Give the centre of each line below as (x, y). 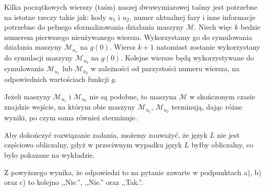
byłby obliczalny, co (222, 145)
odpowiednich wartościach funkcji (57, 79)
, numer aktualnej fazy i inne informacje (192, 17)
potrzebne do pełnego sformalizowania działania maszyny (94, 27)
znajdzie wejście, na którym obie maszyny (70, 107)
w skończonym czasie (222, 96)
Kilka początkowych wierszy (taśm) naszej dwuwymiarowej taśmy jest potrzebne (131, 7)
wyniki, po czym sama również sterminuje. (71, 118)
